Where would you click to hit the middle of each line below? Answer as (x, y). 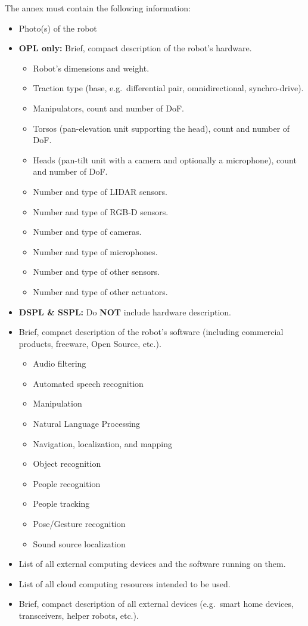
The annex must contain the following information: (98, 8)
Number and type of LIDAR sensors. (100, 191)
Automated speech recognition (88, 383)
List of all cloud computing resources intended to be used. (125, 583)
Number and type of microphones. (95, 251)
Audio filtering (60, 363)
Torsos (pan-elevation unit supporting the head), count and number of (161, 128)
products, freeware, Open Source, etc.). (90, 343)
